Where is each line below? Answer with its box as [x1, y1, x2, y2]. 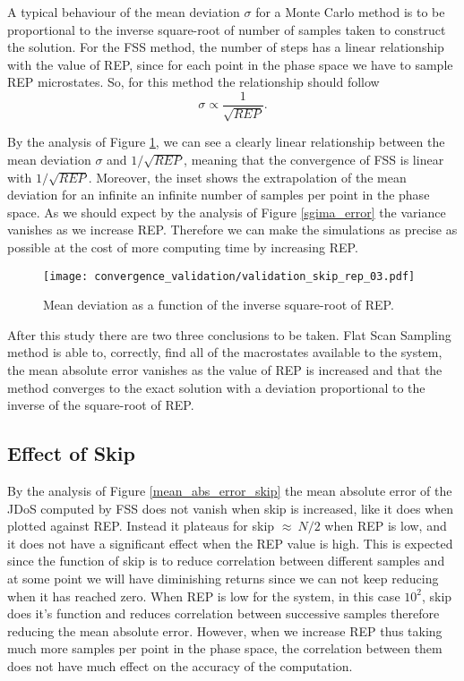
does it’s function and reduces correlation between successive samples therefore [7, 604, 440, 623]
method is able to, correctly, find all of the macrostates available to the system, [7, 343, 443, 362]
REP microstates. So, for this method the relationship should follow [7, 72, 380, 91]
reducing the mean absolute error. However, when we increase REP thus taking [7, 621, 443, 640]
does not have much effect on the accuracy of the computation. [7, 656, 353, 675]
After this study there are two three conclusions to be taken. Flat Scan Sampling [7, 325, 451, 344]
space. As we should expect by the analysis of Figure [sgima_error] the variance [7, 202, 446, 221]
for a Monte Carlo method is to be [255, 3, 445, 21]
